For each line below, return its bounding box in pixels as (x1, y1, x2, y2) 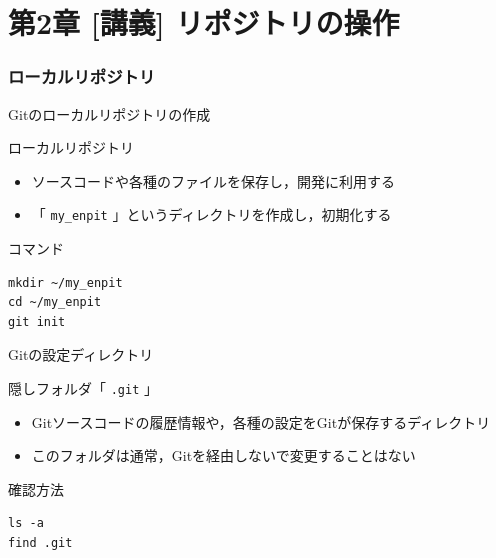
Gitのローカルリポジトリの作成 (8, 103, 211, 124)
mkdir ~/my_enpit (8, 275, 123, 290)
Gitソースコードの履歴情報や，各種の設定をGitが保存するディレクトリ (31, 411, 491, 432)
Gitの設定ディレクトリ (8, 344, 154, 365)
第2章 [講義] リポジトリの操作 (8, 2, 400, 43)
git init (8, 314, 66, 329)
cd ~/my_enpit (8, 295, 102, 310)
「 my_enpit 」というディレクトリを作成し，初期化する (31, 204, 392, 225)
